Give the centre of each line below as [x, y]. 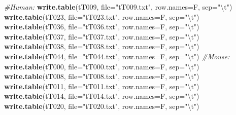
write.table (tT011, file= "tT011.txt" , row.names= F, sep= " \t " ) [102, 86]
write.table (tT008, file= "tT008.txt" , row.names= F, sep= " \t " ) [102, 76]
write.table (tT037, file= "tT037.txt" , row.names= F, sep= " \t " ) [102, 36]
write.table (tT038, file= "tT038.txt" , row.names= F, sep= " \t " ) [102, 46]
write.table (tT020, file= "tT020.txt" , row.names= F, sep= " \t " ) [102, 106]
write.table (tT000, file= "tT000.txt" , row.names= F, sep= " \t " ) [102, 66]
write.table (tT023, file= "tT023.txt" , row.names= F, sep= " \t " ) [102, 16]
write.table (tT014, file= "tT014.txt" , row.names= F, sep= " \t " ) [102, 96]
